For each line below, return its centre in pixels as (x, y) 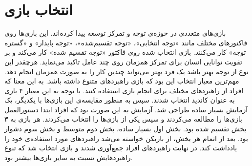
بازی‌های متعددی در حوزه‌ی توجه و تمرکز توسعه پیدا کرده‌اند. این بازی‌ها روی (115, 33)
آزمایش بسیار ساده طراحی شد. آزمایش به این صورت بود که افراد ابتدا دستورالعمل (126, 109)
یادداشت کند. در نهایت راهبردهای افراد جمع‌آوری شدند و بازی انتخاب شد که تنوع (121, 148)
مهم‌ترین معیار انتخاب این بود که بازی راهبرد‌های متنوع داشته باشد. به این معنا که (122, 81)
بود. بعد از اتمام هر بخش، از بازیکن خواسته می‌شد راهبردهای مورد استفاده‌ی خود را (126, 138)
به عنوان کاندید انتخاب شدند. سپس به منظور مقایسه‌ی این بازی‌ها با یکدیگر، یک (120, 100)
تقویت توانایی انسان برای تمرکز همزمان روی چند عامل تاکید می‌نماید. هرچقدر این (123, 61)
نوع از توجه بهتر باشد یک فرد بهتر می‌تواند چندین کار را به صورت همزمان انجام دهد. (126, 71)
